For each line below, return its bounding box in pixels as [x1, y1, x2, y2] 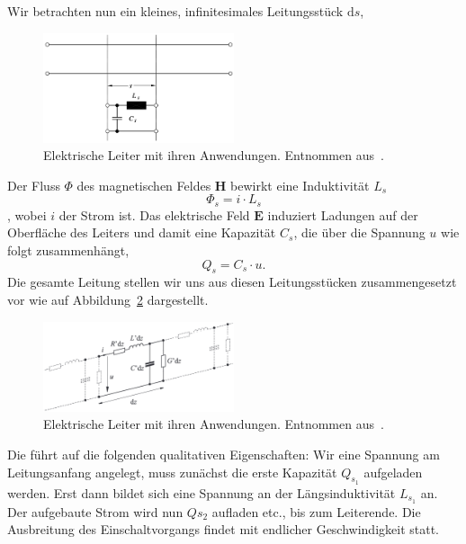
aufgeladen [363, 462, 423, 481]
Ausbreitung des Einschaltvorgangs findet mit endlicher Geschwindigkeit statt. [7, 520, 440, 539]
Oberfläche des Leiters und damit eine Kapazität [7, 223, 276, 242]
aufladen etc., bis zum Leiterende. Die [211, 502, 421, 521]
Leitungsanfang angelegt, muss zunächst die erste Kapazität [7, 462, 337, 481]
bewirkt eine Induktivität [230, 175, 370, 194]
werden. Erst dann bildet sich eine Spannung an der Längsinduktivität [7, 483, 396, 502]
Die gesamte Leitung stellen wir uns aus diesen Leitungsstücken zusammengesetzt [7, 272, 457, 291]
